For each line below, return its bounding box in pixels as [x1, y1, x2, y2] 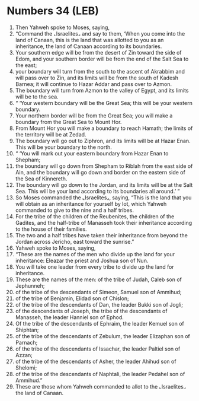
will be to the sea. [15, 93, 59, 100]
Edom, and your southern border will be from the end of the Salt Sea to [15, 55, 189, 62]
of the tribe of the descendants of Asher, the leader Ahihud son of [15, 358, 176, 365]
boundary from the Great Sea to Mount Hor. [15, 118, 122, 125]
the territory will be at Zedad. [15, 131, 86, 138]
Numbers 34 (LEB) [7, 4, 99, 18]
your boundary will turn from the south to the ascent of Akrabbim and [15, 68, 185, 75]
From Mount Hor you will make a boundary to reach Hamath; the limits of [15, 125, 193, 132]
